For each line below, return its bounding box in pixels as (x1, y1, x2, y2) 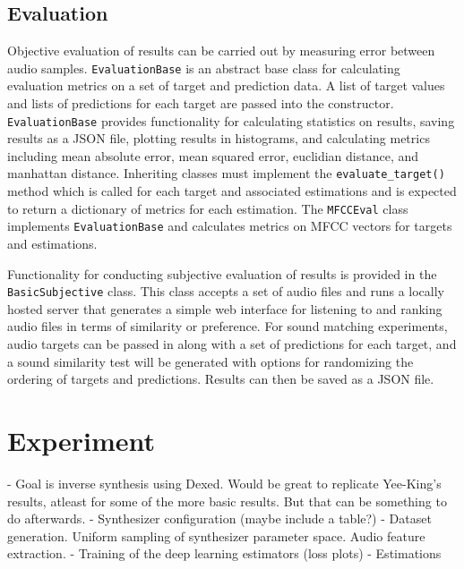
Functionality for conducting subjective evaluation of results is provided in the (7, 264, 437, 283)
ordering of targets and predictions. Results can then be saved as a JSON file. (7, 369, 434, 388)
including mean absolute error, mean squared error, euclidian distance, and (7, 146, 419, 165)
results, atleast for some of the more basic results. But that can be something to (7, 491, 447, 510)
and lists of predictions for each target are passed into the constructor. (7, 94, 394, 113)
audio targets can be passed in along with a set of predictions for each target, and (7, 335, 457, 353)
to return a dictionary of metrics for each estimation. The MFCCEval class (7, 199, 408, 217)
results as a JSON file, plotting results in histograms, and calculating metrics (7, 129, 430, 148)
